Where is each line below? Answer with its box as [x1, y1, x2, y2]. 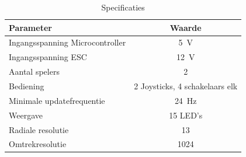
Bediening [9, 79, 44, 92]
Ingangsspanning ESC [9, 51, 87, 63]
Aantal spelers [9, 65, 60, 78]
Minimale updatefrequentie [9, 94, 105, 106]
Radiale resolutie [9, 123, 69, 135]
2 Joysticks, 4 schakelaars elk [134, 79, 238, 92]
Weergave [9, 109, 43, 121]
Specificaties [101, 1, 145, 13]
